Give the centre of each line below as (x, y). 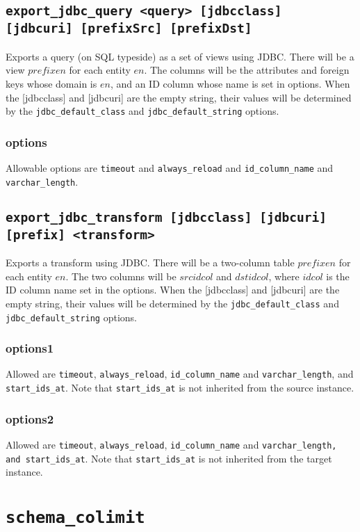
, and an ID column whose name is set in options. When (230, 83)
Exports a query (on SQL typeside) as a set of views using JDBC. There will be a (180, 56)
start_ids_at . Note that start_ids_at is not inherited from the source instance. (180, 388)
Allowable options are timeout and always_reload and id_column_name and (170, 168)
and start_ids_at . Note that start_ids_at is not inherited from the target (169, 458)
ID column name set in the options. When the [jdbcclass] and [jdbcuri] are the (173, 290)
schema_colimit (75, 517)
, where (284, 276)
